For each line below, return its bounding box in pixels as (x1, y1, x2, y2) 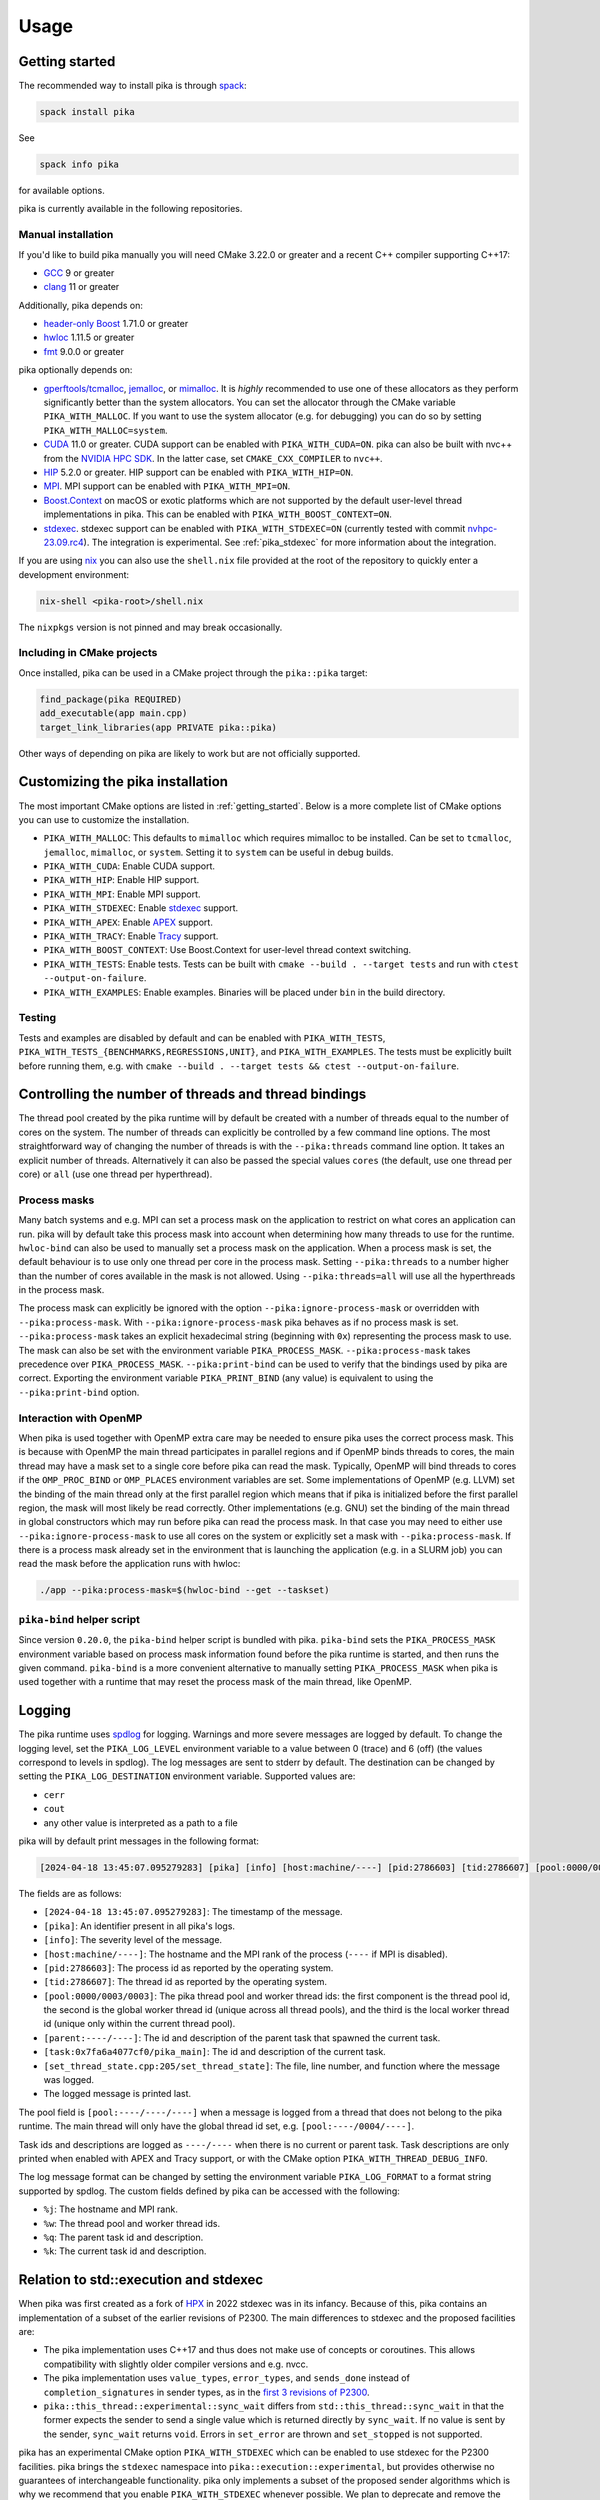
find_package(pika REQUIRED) (39, 693, 183, 705)
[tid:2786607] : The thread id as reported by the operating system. (43, 1976, 328, 1988)
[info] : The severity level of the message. (43, 1934, 223, 1946)
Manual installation (18, 228, 114, 242)
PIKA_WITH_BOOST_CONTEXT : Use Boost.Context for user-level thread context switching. (43, 944, 412, 956)
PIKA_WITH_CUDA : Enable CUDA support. (43, 860, 215, 872)
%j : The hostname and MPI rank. (43, 2203, 179, 2215)
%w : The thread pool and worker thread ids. (43, 2217, 220, 2229)
